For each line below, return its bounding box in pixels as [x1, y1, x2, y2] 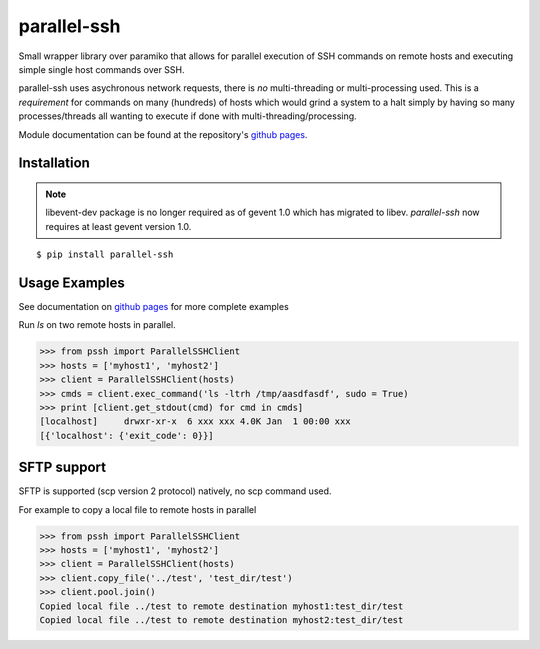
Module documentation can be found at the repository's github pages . [18, 128, 308, 140]
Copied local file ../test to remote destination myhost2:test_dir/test [39, 614, 404, 625]
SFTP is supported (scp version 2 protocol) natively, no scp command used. [18, 485, 332, 497]
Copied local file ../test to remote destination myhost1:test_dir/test [39, 600, 404, 612]
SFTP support [18, 459, 107, 476]
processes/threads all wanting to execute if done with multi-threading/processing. [18, 110, 357, 122]
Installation [18, 155, 90, 172]
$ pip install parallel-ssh [36, 249, 174, 260]
